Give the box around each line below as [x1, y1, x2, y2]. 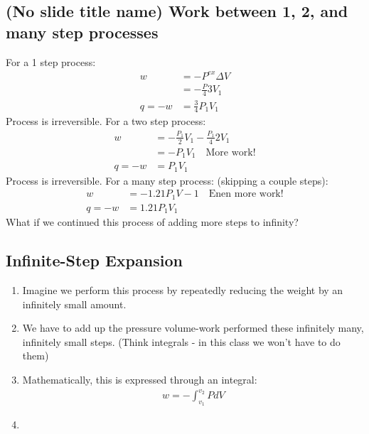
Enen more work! [208, 189, 284, 200]
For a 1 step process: [6, 54, 96, 69]
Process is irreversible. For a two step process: [6, 114, 206, 129]
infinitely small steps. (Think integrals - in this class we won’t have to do [22, 334, 341, 349]
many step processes [6, 21, 159, 43]
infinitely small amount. [22, 296, 127, 311]
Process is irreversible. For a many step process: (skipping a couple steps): [6, 173, 328, 188]
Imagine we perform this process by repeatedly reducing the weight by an [22, 282, 343, 297]
